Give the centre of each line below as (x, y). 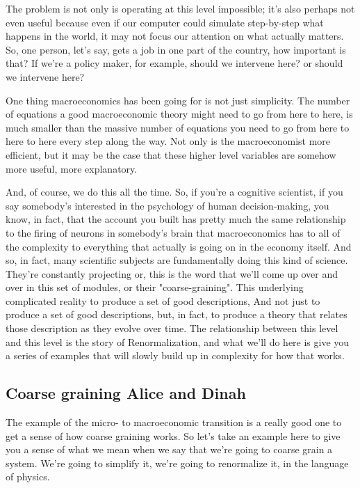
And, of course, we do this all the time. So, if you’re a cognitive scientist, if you (174, 192)
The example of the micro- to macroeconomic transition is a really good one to (174, 422)
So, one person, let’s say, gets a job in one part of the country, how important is (176, 49)
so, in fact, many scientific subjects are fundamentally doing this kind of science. (177, 260)
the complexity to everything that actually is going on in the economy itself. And (179, 246)
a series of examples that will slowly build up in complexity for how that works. (175, 355)
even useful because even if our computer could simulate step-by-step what (165, 22)
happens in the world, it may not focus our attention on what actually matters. (175, 36)
